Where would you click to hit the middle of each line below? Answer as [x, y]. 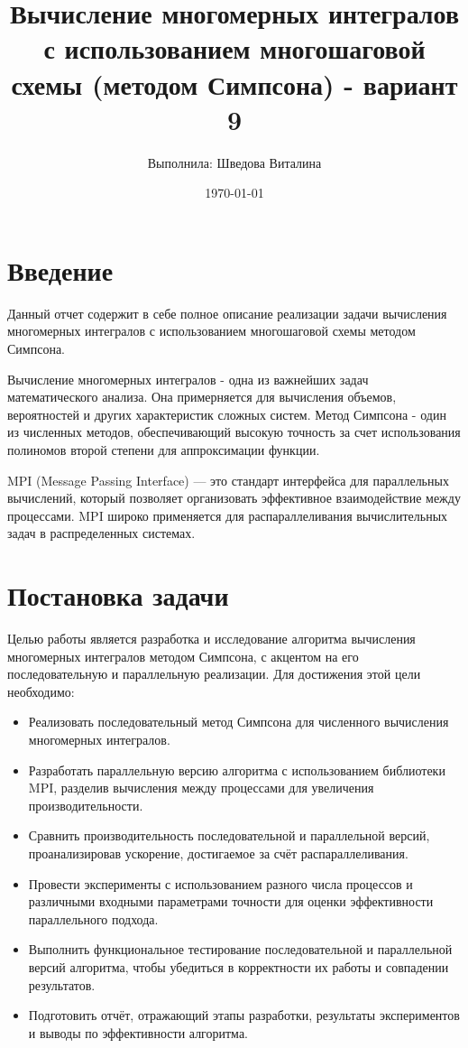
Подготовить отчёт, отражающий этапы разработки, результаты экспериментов [244, 1015]
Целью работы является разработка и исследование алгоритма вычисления [211, 639]
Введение [60, 269]
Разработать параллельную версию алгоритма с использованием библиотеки [237, 770]
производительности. [86, 805]
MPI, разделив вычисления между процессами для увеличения [201, 788]
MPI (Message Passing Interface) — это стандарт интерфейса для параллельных [228, 480]
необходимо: [41, 691]
